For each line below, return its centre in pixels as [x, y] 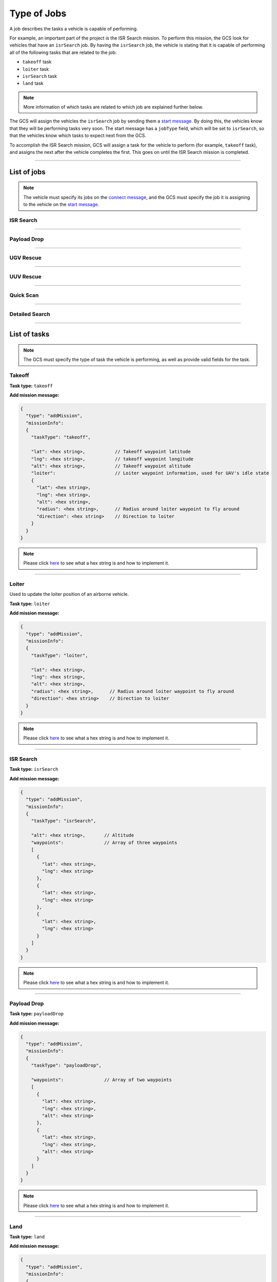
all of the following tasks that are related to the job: [63, 52]
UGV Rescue [25, 258]
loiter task [36, 69]
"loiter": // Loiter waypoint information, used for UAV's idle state [150, 473]
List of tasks [29, 334]
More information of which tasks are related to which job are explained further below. [113, 107]
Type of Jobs [38, 13]
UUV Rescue [26, 276]
